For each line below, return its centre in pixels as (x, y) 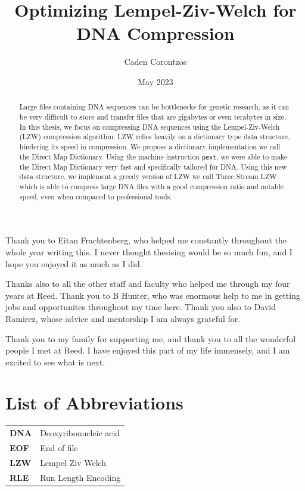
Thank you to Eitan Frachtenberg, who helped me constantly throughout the (146, 240)
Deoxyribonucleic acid (80, 433)
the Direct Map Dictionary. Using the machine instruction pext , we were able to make (153, 156)
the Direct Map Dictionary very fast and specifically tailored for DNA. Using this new (153, 166)
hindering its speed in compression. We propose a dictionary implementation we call (150, 146)
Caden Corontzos (155, 62)
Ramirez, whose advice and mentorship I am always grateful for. (123, 318)
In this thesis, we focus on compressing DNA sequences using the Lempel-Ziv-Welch (150, 126)
